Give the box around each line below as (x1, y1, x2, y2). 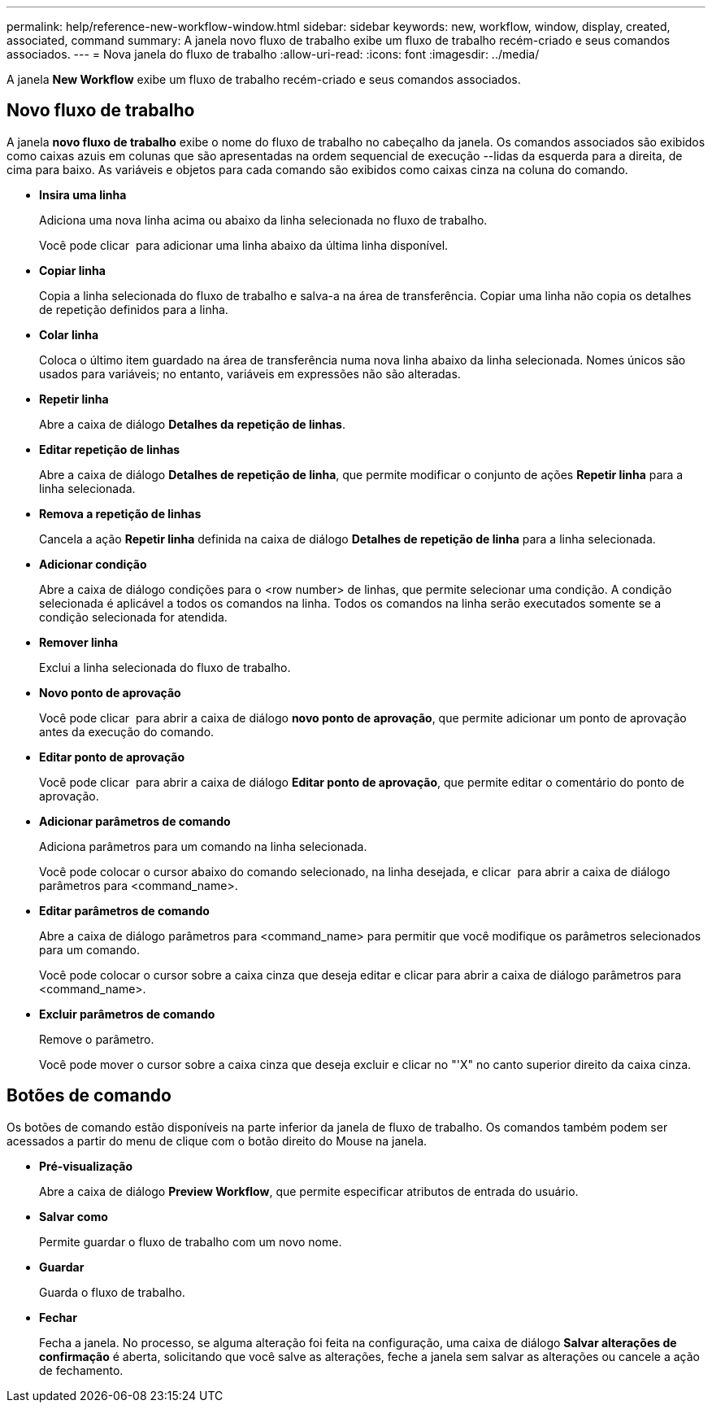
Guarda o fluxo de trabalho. (39, 1285, 185, 1299)
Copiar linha (39, 263, 106, 277)
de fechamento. (39, 1363, 124, 1377)
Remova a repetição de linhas (39, 506, 202, 521)
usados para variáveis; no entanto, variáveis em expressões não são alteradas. (39, 366, 461, 381)
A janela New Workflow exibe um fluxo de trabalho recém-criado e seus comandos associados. (7, 72, 521, 86)
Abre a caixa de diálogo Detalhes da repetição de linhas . (39, 417, 345, 431)
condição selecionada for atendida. (39, 609, 228, 624)
